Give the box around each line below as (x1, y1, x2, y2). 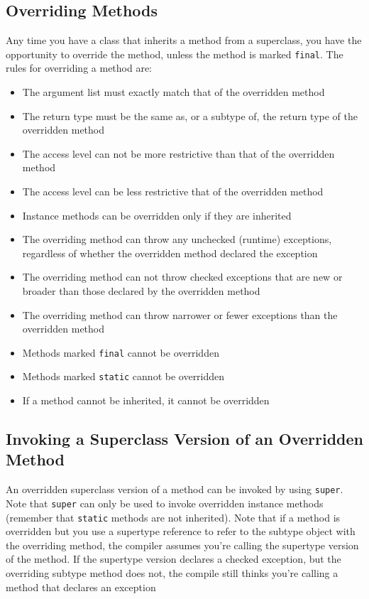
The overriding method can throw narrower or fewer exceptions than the (22, 307, 338, 322)
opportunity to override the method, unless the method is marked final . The (6, 46, 343, 61)
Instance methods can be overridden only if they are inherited (22, 207, 292, 222)
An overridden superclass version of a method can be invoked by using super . (6, 482, 343, 497)
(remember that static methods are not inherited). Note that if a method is (6, 509, 341, 524)
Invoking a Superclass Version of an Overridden (6, 428, 363, 450)
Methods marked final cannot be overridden (22, 345, 219, 360)
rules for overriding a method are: (6, 60, 153, 75)
